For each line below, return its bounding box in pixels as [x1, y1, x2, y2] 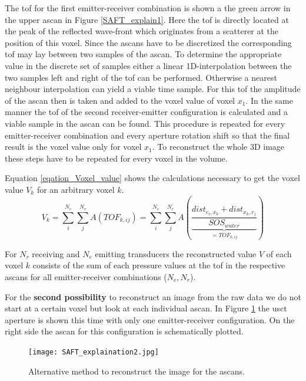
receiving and [32, 247, 80, 260]
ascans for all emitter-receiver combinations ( [5, 271, 167, 283]
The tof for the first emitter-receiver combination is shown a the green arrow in [5, 2, 291, 14]
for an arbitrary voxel [36, 183, 115, 195]
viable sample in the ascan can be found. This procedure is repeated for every [5, 117, 285, 129]
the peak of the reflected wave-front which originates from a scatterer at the [5, 25, 279, 37]
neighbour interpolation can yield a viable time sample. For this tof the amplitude [5, 83, 301, 95]
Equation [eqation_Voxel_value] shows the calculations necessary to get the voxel [5, 172, 300, 184]
